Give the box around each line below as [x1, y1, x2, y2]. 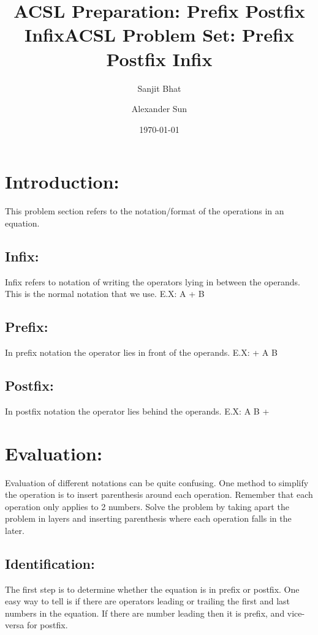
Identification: [5, 554, 95, 573]
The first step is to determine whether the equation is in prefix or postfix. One [5, 582, 300, 595]
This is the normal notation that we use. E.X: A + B [5, 287, 205, 300]
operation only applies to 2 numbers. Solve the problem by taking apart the [5, 500, 289, 513]
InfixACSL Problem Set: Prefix [25, 22, 294, 47]
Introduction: [5, 169, 119, 194]
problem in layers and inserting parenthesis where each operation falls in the [5, 512, 292, 525]
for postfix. [26, 618, 68, 631]
